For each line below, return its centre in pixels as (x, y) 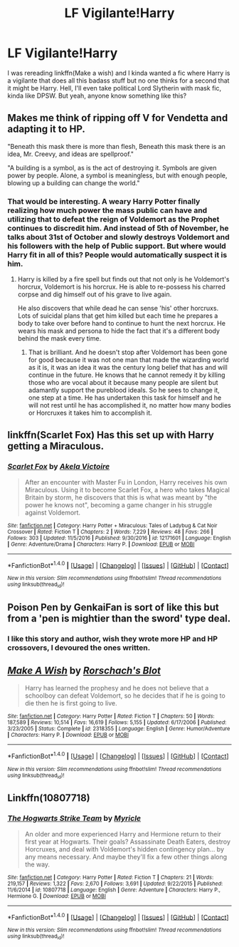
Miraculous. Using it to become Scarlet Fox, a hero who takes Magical (127, 490)
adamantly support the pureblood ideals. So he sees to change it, (124, 390)
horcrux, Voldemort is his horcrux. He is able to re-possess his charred (121, 287)
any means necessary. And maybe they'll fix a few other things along (126, 857)
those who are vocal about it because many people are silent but (123, 383)
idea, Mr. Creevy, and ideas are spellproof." (70, 154)
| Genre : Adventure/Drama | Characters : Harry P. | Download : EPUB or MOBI (101, 544)
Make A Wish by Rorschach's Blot (84, 671)
